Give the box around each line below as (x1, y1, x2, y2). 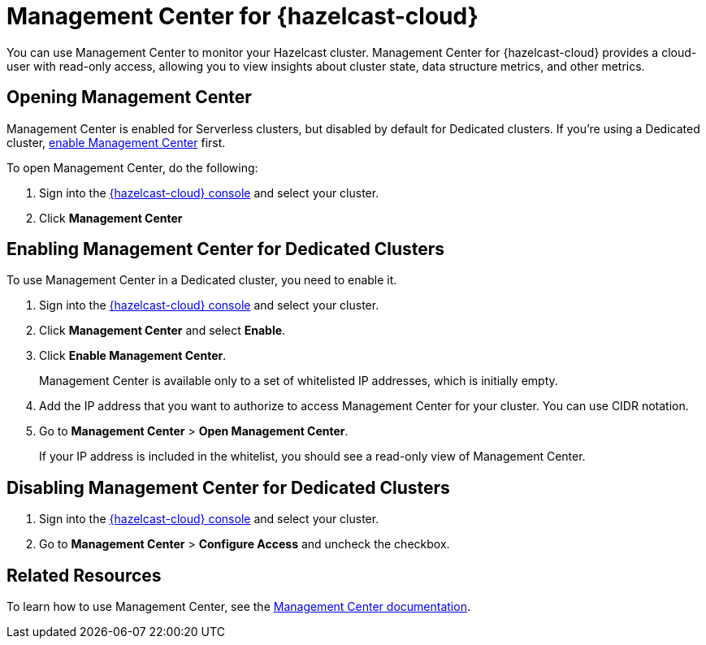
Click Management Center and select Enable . (39, 323, 286, 338)
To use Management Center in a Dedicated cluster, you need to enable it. (6, 273, 397, 288)
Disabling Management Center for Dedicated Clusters (6, 477, 450, 498)
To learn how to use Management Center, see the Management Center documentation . (6, 600, 470, 614)
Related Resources (6, 565, 162, 586)
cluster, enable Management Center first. (6, 135, 226, 149)
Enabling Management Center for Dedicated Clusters (6, 239, 445, 260)
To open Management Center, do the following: (6, 160, 258, 175)
